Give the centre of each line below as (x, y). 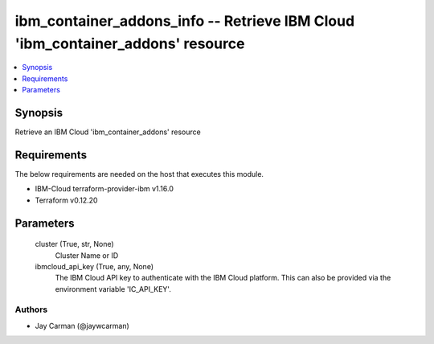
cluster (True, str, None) (74, 244)
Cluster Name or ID (87, 255)
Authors (31, 309)
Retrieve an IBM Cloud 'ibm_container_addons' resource (108, 132)
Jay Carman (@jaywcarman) (82, 326)
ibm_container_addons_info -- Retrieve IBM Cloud (185, 21)
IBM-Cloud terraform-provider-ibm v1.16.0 (104, 189)
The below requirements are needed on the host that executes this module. (139, 174)
